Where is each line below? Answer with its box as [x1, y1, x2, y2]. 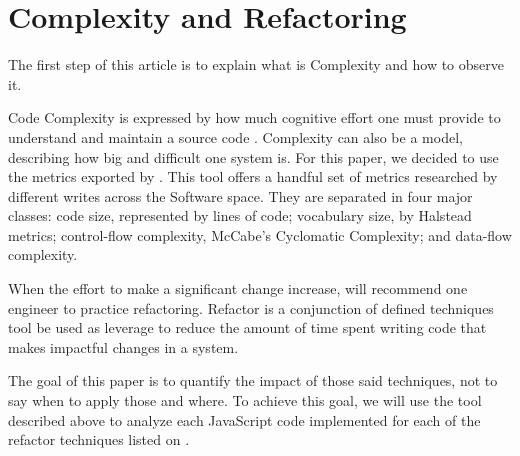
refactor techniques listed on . [8, 429, 190, 450]
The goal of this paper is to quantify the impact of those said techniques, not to [8, 370, 498, 391]
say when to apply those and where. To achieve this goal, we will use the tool [8, 390, 482, 411]
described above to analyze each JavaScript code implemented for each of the [8, 409, 481, 430]
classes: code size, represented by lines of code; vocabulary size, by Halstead [8, 205, 472, 226]
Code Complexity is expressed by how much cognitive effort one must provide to [8, 107, 501, 128]
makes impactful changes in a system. [8, 336, 239, 357]
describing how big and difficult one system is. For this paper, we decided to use [8, 146, 499, 167]
